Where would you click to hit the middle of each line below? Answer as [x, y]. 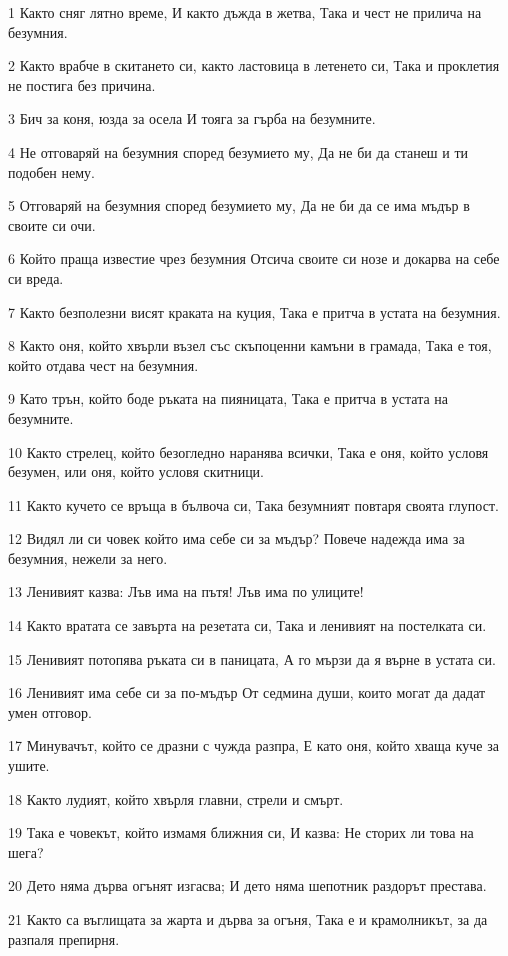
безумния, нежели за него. [88, 557]
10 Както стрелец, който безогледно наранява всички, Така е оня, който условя [248, 451]
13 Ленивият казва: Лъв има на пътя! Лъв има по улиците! [186, 591]
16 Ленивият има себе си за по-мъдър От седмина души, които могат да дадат [247, 692]
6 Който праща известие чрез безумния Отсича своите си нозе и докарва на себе [254, 258]
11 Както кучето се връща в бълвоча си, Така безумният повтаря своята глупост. [253, 504]
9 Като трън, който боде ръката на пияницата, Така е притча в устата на [228, 398]
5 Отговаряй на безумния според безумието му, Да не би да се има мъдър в [239, 205]
